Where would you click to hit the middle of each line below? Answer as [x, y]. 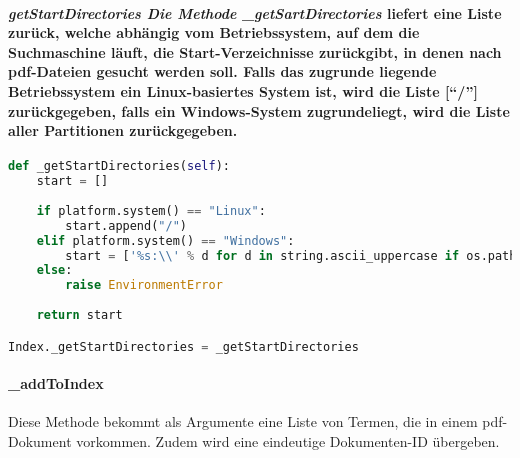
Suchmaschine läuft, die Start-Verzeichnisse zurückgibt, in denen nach [255, 51]
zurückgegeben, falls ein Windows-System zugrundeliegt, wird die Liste [259, 110]
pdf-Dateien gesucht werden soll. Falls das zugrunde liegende [222, 71]
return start [79, 315]
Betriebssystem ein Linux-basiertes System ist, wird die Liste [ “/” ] [243, 90]
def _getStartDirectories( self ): [119, 166]
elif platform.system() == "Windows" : [165, 240]
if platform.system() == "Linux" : [151, 210]
